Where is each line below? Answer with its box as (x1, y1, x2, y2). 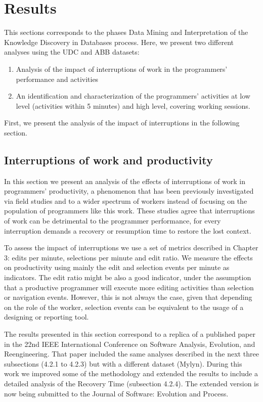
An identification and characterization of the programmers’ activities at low (16, 91, 250, 101)
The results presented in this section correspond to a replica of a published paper (4, 328, 255, 339)
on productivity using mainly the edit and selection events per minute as (4, 262, 230, 273)
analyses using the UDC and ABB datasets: (4, 47, 140, 57)
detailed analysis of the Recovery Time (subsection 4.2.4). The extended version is (4, 378, 259, 388)
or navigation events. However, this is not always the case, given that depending (4, 292, 252, 302)
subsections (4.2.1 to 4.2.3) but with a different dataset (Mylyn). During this (4, 358, 242, 369)
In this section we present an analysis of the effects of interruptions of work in (4, 175, 246, 186)
